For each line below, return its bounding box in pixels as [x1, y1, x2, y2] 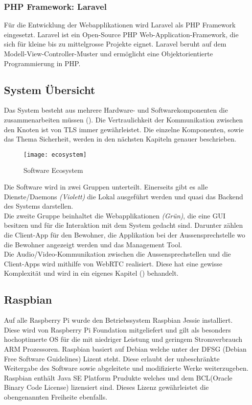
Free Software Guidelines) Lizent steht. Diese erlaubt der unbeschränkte [4, 353, 220, 363]
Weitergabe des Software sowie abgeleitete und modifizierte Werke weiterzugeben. [4, 363, 249, 373]
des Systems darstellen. [4, 201, 73, 211]
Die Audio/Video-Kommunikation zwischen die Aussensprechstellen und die [4, 249, 231, 259]
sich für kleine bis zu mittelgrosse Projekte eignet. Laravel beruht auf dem [4, 39, 227, 49]
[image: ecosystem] [23, 151, 87, 158]
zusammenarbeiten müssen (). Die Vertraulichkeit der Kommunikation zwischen [4, 114, 243, 124]
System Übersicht [4, 82, 95, 97]
